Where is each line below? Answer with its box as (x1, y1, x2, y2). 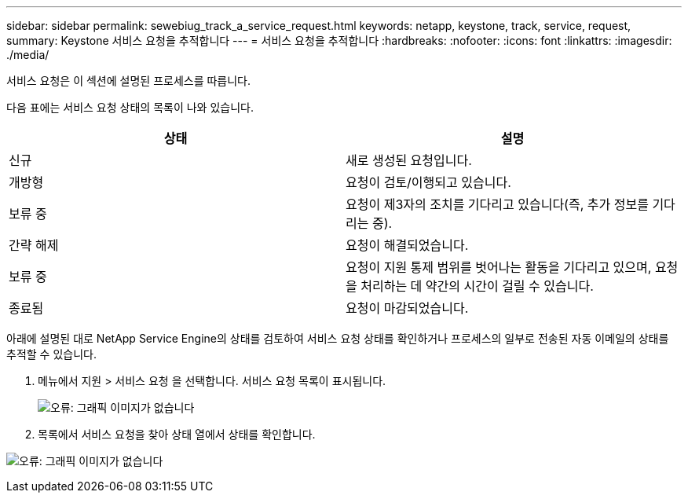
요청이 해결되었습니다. (346, 237, 469, 253)
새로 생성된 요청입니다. (346, 152, 472, 168)
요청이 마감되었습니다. (346, 300, 469, 316)
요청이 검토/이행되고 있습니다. (346, 174, 511, 190)
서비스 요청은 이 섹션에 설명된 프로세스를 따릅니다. (6, 74, 251, 87)
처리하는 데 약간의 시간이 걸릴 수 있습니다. (360, 278, 594, 294)
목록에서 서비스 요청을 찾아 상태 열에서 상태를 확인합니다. (38, 427, 316, 441)
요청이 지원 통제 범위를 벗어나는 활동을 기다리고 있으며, (346, 259, 652, 275)
